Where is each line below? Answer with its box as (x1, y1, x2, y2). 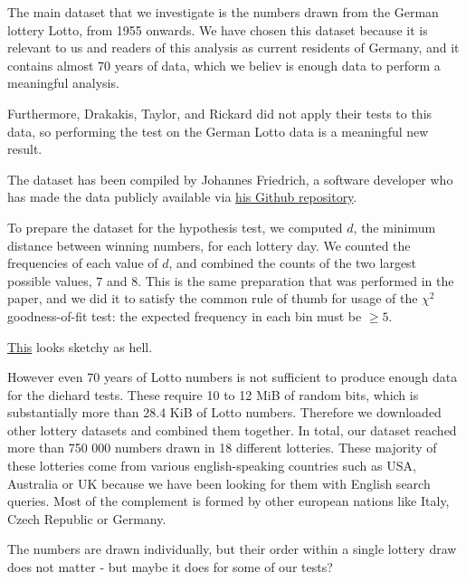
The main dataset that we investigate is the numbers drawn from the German (7, 3, 439, 21)
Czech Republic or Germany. (7, 509, 166, 528)
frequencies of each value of (7, 253, 158, 272)
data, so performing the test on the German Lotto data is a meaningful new (7, 121, 429, 140)
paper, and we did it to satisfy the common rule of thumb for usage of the (7, 289, 418, 308)
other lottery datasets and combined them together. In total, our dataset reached (7, 420, 457, 439)
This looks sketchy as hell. (7, 337, 153, 356)
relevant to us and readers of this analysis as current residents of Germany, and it (7, 38, 460, 57)
